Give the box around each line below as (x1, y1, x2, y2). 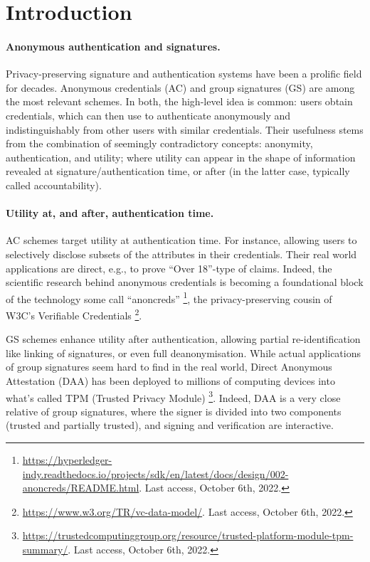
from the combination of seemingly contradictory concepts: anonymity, (6, 136, 313, 151)
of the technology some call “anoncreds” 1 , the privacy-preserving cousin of (6, 289, 332, 306)
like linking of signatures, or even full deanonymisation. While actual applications (6, 345, 361, 360)
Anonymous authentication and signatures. (6, 38, 221, 53)
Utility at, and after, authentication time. (6, 206, 214, 221)
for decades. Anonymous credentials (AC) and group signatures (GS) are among (6, 80, 355, 95)
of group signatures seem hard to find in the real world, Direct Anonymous (6, 359, 332, 374)
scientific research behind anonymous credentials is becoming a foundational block (6, 275, 364, 290)
